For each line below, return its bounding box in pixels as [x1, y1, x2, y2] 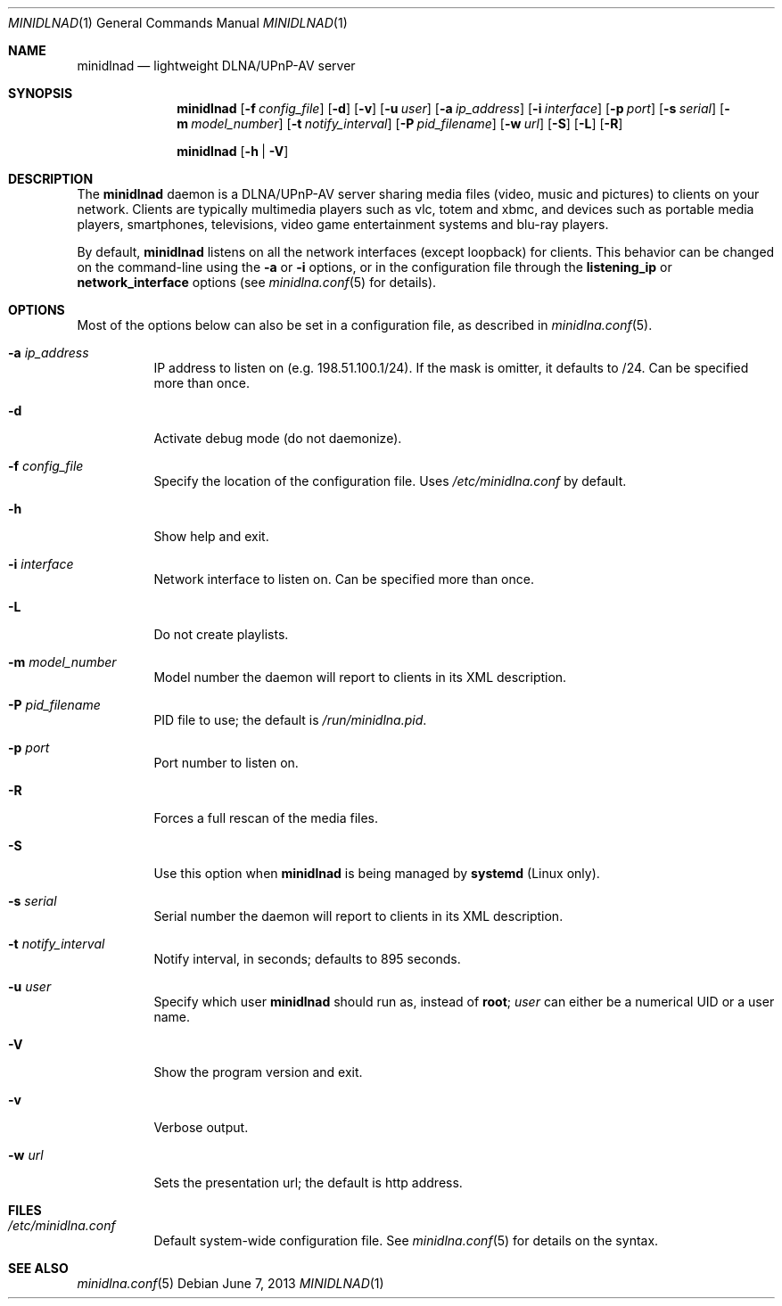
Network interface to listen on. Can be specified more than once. [153, 571, 534, 587]
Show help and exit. [153, 529, 269, 544]
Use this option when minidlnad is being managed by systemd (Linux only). [153, 866, 600, 881]
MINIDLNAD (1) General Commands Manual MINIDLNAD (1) [8, 15, 348, 30]
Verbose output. [153, 1120, 249, 1135]
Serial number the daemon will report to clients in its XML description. [153, 908, 564, 924]
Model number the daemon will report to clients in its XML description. [153, 669, 567, 685]
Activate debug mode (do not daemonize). [153, 431, 402, 446]
